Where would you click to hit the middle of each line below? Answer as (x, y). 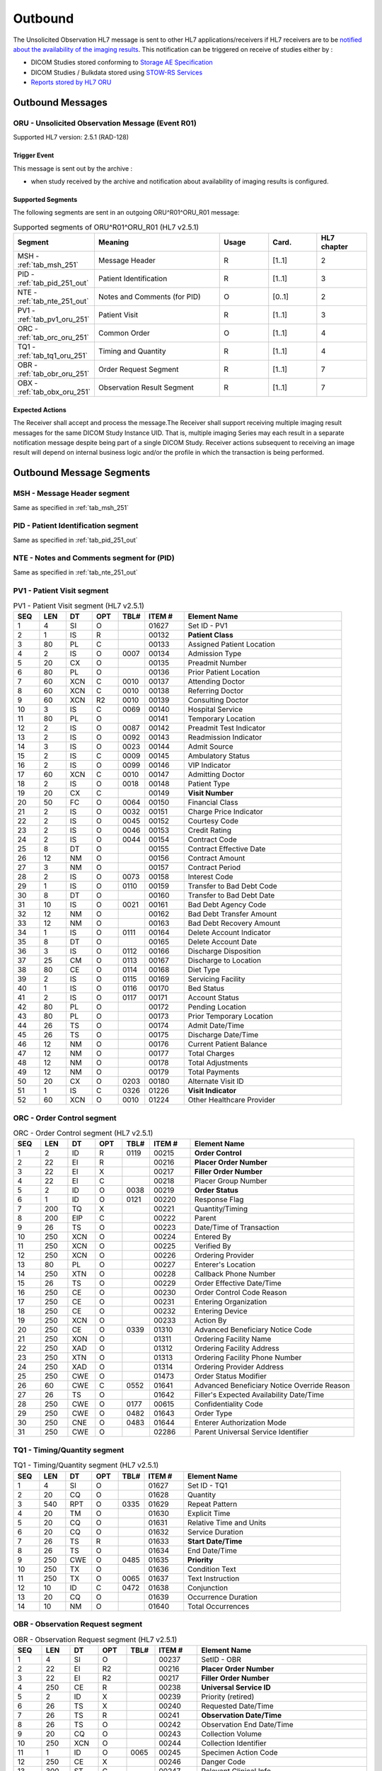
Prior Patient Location (224, 672)
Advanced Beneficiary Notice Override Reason (272, 1386)
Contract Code (212, 839)
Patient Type (209, 784)
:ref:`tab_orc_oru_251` (53, 338)
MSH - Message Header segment (71, 494)
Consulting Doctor (218, 700)
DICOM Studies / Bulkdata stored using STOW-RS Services (117, 72)
